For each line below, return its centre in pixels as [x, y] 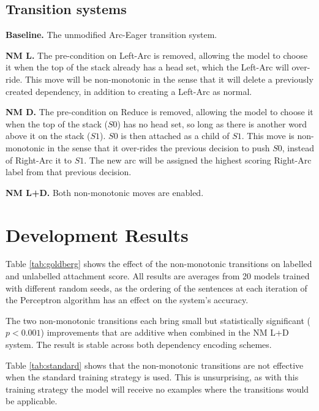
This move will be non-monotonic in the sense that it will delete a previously [169, 79]
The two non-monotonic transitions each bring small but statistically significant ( [158, 320]
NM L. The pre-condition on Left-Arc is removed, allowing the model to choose [157, 55]
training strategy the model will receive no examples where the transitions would [157, 389]
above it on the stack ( [48, 136]
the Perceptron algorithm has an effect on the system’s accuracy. [127, 300]
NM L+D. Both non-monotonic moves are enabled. [105, 192]
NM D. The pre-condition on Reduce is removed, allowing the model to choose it [159, 112]
